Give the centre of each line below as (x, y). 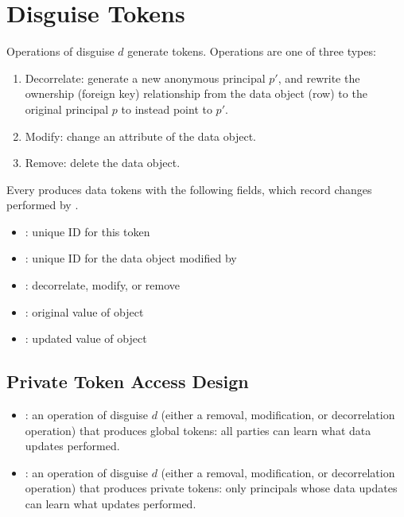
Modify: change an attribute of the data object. (140, 136)
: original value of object (84, 311)
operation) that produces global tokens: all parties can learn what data (198, 430)
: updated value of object (86, 338)
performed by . (43, 205)
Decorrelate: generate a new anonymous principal (145, 78)
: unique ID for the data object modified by (131, 258)
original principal (67, 109)
